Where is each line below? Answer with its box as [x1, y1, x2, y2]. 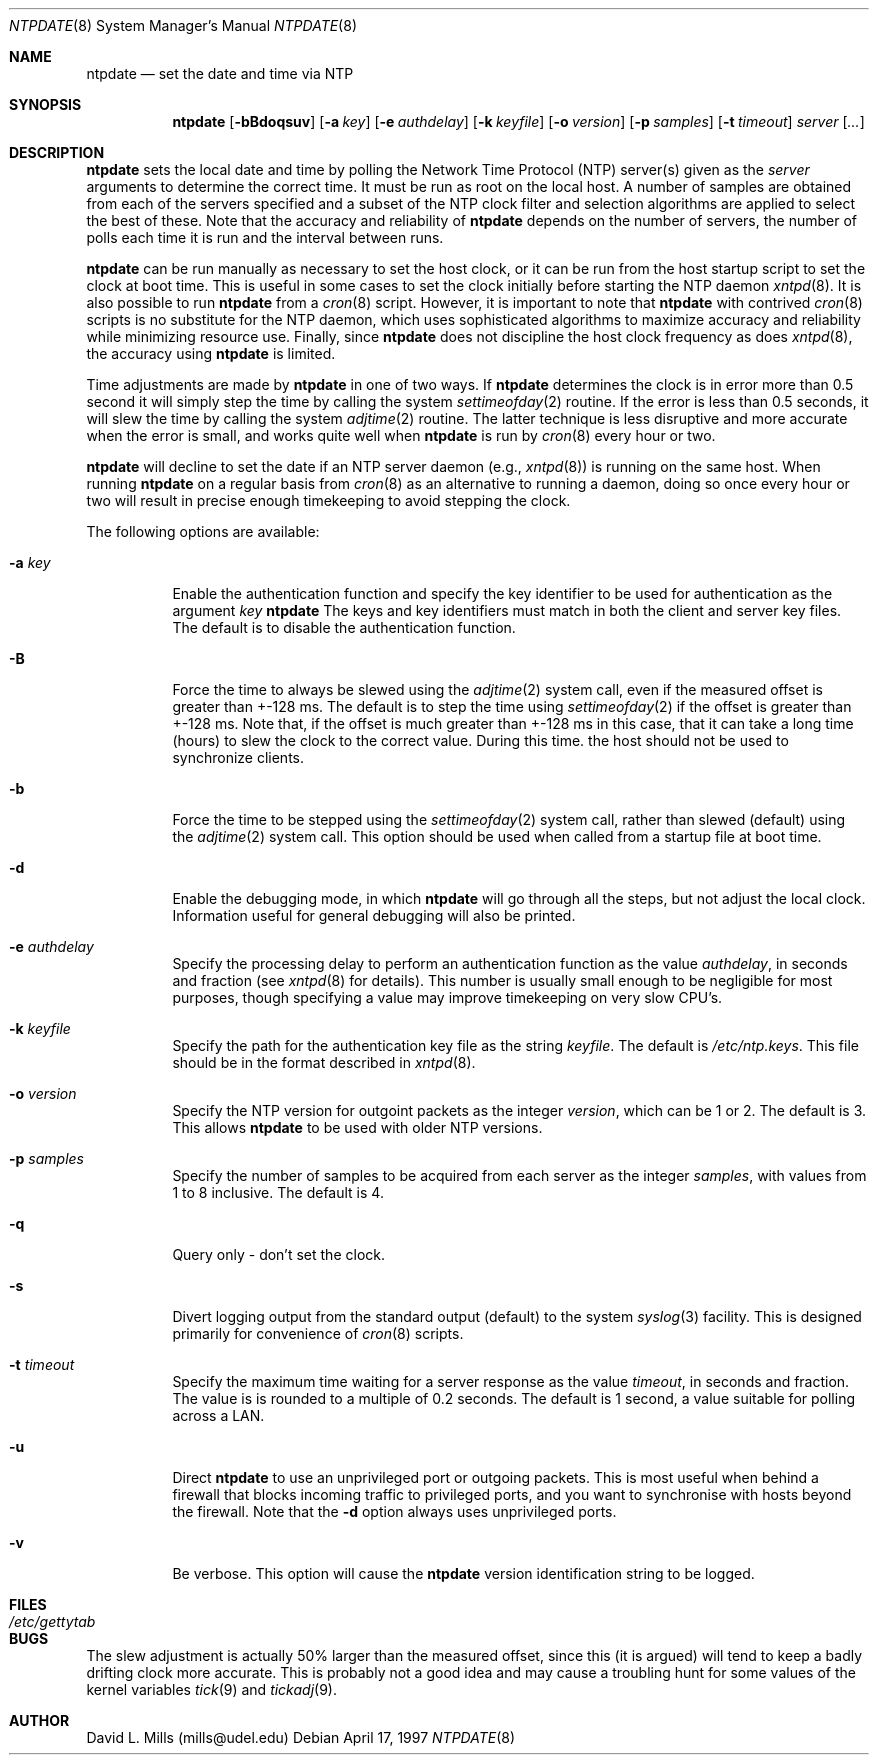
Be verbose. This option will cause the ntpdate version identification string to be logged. [172, 1565, 755, 1582]
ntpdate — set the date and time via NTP [86, 65, 354, 82]
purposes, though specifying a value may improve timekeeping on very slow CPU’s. [172, 989, 723, 1006]
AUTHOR [9, 1712, 70, 1729]
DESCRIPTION [9, 144, 105, 161]
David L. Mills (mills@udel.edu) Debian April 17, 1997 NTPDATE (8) [86, 1729, 516, 1746]
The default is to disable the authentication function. [172, 619, 516, 636]
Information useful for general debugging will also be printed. [172, 907, 576, 924]
